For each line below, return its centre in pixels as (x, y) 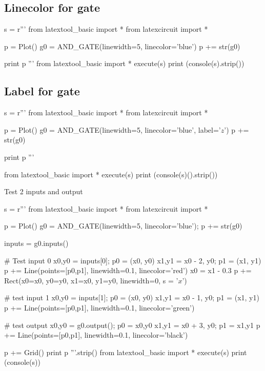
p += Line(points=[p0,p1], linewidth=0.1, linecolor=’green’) (99, 307)
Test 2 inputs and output (44, 191)
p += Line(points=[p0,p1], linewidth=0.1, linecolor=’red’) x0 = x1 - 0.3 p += (128, 270)
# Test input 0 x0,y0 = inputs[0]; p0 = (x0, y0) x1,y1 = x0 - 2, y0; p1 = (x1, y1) (133, 260)
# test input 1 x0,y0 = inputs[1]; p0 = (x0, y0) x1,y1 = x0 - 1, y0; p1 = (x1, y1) (132, 297)
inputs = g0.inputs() (36, 243)
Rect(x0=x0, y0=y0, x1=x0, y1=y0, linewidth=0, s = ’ (91, 280)
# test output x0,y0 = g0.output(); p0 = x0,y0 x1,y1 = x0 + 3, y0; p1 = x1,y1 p (132, 325)
